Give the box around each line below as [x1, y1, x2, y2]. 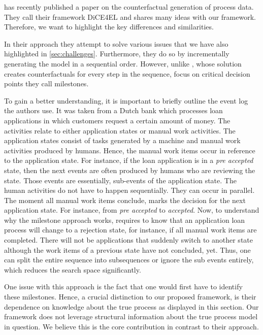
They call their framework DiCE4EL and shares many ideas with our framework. [4, 11, 256, 22]
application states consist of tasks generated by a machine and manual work [4, 135, 241, 146]
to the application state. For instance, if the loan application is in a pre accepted [4, 155, 253, 165]
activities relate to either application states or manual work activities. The [4, 125, 236, 136]
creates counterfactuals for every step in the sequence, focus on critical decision [4, 68, 250, 79]
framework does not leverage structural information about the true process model [4, 311, 258, 322]
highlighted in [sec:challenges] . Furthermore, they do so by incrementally [4, 48, 229, 59]
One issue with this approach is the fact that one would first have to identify [4, 281, 243, 292]
